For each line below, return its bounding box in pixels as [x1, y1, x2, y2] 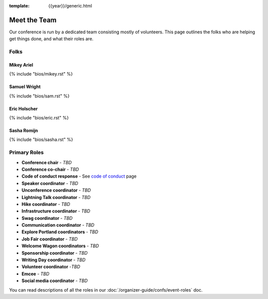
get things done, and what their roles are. [9, 36, 94, 42]
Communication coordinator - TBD [21, 222, 94, 228]
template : [9, 3, 30, 8]
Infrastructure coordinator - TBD [21, 208, 90, 214]
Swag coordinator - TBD [21, 215, 73, 221]
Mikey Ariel [9, 62, 33, 68]
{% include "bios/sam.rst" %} [9, 93, 69, 99]
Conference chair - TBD [21, 159, 72, 165]
